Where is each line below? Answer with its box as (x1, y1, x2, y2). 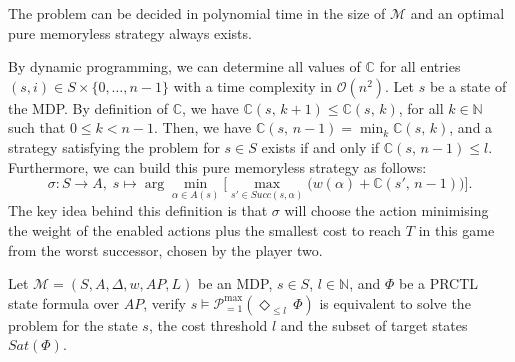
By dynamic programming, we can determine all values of (8, 56, 361, 77)
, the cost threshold (148, 314, 268, 335)
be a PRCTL (398, 273, 479, 294)
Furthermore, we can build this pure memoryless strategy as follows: (8, 156, 427, 177)
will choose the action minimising (284, 200, 489, 221)
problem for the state (8, 314, 138, 335)
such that (8, 117, 66, 138)
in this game (418, 220, 495, 241)
